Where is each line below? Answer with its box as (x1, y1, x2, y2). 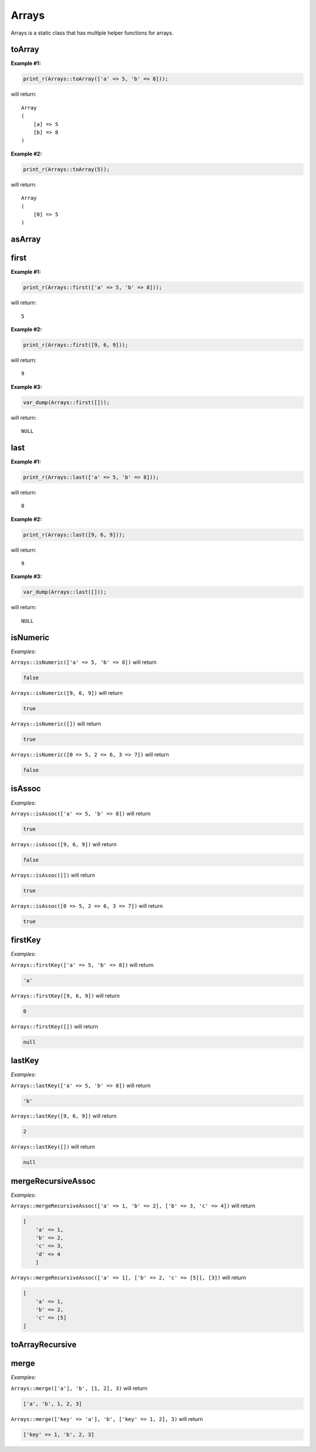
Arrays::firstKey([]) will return (11, 1023, 98, 1030)
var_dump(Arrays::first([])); (23, 399, 110, 406)
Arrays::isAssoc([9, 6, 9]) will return (11, 840, 117, 847)
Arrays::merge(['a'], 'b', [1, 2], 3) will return (11, 1385, 147, 1392)
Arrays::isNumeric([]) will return (11, 720, 102, 727)
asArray (11, 235, 41, 245)
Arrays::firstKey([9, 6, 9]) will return (11, 992, 120, 999)
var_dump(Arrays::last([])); (23, 589, 107, 595)
